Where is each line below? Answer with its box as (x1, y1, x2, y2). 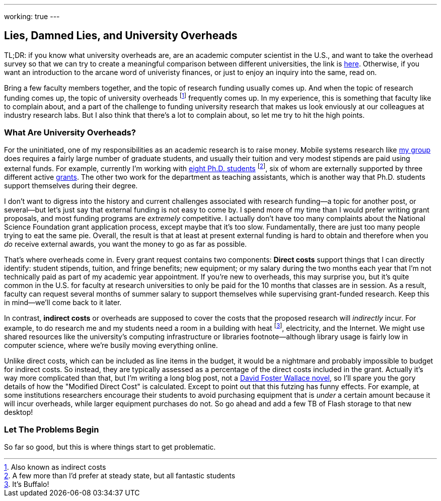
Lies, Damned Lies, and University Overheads (4, 29, 238, 42)
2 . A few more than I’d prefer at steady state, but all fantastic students (4, 471, 236, 480)
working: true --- (4, 12, 60, 21)
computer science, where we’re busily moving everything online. (4, 340, 218, 349)
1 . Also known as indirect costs (4, 463, 106, 472)
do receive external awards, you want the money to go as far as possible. (4, 239, 247, 248)
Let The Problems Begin (4, 424, 99, 435)
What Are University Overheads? (4, 127, 136, 137)
